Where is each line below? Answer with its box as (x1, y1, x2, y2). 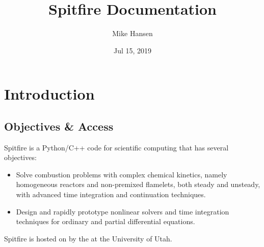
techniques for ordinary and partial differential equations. (16, 216, 195, 227)
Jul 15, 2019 (113, 45, 152, 55)
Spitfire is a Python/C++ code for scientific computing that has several (4, 142, 229, 152)
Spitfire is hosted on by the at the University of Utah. (4, 233, 172, 243)
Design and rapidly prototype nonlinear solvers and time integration (16, 206, 229, 217)
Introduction (4, 83, 95, 104)
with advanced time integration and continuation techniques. (16, 189, 206, 200)
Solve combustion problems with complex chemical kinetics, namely (16, 169, 227, 179)
